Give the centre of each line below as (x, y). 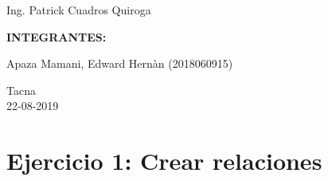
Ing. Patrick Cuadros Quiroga (79, 10)
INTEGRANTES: (57, 36)
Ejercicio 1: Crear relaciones (164, 161)
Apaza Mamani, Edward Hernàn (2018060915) (120, 63)
